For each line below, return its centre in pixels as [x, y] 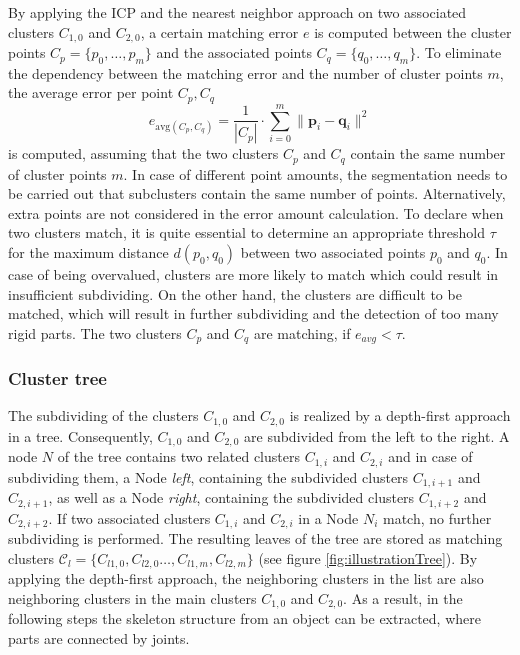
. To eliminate [459, 52]
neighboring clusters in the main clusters [132, 597]
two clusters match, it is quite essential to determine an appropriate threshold [247, 232]
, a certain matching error [219, 31]
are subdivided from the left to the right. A [377, 435]
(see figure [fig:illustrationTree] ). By [368, 557]
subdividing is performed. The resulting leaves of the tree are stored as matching [255, 538]
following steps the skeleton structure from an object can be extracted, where [244, 618]
